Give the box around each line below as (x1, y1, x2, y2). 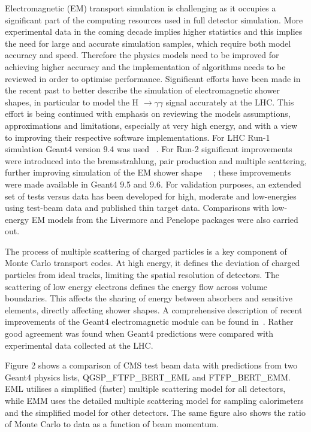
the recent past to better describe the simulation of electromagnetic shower (5, 84, 280, 96)
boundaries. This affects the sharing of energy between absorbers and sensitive (5, 292, 292, 304)
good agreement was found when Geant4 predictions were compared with (5, 327, 273, 340)
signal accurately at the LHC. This (165, 95, 294, 108)
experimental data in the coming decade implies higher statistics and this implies (5, 25, 303, 38)
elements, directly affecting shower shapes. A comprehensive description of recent (5, 303, 303, 316)
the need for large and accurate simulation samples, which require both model (5, 37, 291, 49)
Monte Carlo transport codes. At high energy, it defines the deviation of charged (5, 256, 300, 269)
